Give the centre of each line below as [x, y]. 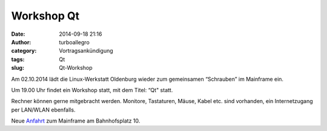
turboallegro [74, 42]
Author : [21, 42]
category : [24, 51]
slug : [18, 68]
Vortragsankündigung [86, 51]
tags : [18, 59]
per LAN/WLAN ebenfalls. [43, 110]
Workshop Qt [45, 16]
